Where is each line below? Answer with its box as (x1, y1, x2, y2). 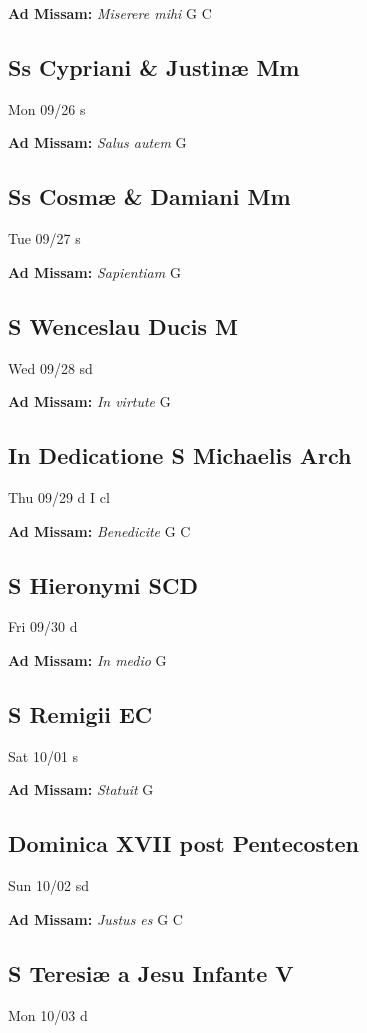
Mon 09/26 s (8, 98, 86, 119)
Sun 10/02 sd (8, 875, 89, 896)
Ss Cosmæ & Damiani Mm (8, 181, 291, 212)
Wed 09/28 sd (8, 357, 93, 378)
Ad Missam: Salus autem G (8, 132, 187, 153)
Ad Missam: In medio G (8, 649, 167, 670)
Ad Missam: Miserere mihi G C (8, 3, 212, 23)
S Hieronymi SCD (8, 569, 198, 600)
